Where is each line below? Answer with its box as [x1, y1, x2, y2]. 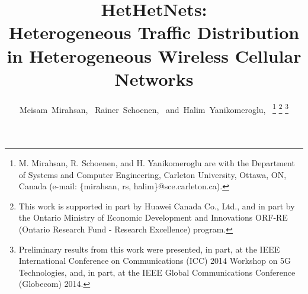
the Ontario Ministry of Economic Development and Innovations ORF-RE [18, 211, 288, 224]
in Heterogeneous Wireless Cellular [7, 43, 301, 67]
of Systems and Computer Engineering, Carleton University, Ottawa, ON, [18, 168, 287, 180]
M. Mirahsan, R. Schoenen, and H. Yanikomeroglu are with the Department [18, 156, 295, 169]
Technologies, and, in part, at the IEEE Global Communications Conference [18, 266, 296, 278]
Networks [114, 66, 194, 91]
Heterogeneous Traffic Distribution [8, 20, 300, 44]
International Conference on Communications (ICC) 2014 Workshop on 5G [18, 254, 291, 267]
